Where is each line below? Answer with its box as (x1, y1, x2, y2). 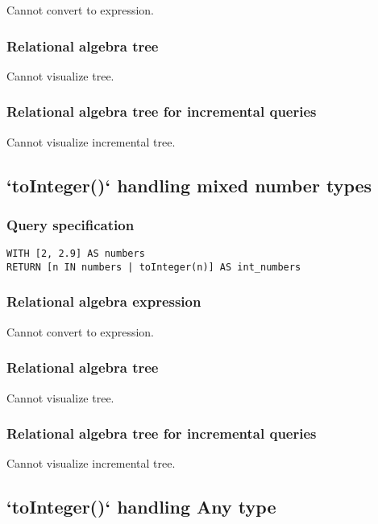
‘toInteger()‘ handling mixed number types (6, 172, 372, 197)
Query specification (6, 214, 135, 234)
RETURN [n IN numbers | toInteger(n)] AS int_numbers (6, 261, 301, 273)
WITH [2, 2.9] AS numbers (6, 248, 145, 260)
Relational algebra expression (6, 291, 201, 312)
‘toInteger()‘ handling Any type (6, 494, 276, 519)
